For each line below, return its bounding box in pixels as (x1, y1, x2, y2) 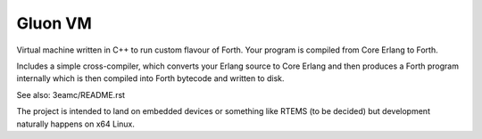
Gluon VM (16, 13, 93, 33)
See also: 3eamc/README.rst (16, 89, 125, 100)
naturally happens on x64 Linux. (16, 119, 136, 129)
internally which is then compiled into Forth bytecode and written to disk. (16, 73, 285, 84)
